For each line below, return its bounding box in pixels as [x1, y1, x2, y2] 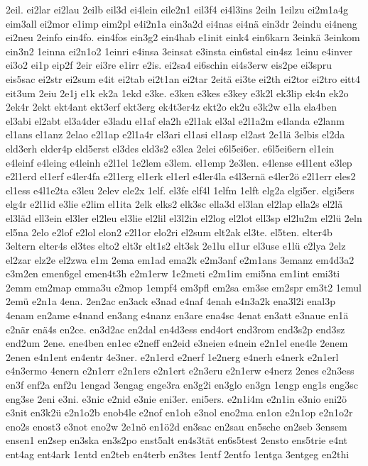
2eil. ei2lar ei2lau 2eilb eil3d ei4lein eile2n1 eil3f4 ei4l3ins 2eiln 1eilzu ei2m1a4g [6, 2, 348, 16]
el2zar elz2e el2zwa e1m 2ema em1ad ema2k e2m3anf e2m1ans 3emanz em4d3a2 [6, 252, 355, 267]
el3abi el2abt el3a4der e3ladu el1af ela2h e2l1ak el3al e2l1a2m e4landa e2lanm [6, 113, 345, 128]
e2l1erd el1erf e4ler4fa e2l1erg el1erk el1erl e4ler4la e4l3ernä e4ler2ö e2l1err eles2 [6, 169, 356, 184]
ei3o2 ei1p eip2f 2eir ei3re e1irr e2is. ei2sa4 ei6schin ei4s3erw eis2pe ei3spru [6, 57, 332, 72]
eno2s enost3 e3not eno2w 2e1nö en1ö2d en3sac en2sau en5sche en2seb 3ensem [6, 418, 347, 433]
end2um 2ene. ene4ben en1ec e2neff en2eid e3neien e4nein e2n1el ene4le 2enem [6, 335, 348, 350]
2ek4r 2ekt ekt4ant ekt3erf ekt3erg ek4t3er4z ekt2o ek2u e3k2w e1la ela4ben [6, 99, 337, 114]
